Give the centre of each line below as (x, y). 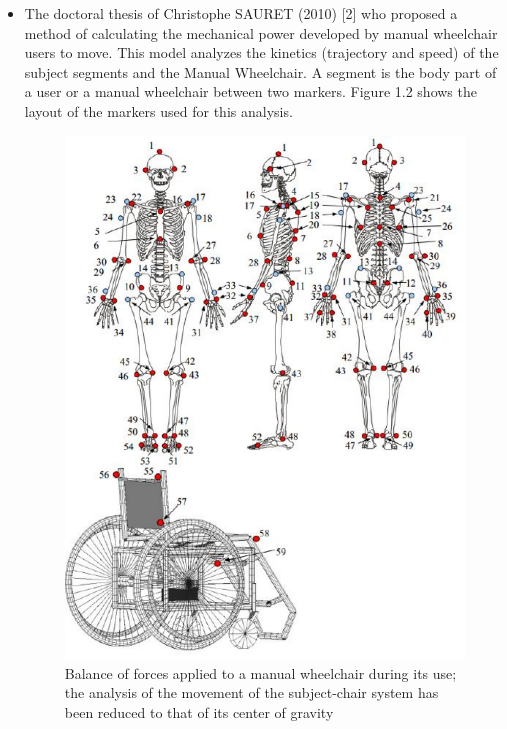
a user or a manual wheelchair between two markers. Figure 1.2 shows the (250, 91)
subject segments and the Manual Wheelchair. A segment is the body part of (260, 71)
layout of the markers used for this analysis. (158, 110)
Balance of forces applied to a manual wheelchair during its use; (260, 672)
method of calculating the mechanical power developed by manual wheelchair (261, 32)
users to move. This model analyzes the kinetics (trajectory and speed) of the (261, 52)
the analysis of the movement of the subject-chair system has (251, 692)
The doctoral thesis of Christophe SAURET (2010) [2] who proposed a (241, 13)
